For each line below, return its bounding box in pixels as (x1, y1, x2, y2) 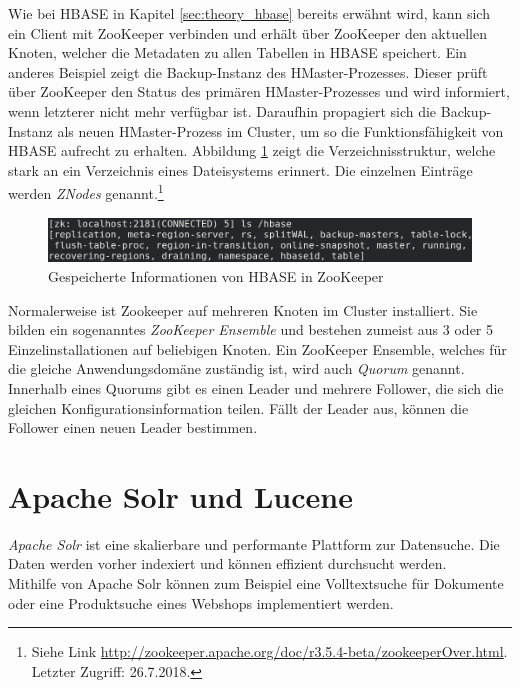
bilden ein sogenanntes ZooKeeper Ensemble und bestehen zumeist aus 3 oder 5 (8, 319, 494, 340)
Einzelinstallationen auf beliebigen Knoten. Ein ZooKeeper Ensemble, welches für (8, 338, 507, 359)
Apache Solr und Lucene (8, 475, 353, 516)
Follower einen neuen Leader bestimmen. (8, 417, 258, 438)
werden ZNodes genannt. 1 (8, 180, 164, 203)
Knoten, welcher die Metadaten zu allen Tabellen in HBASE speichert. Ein (8, 42, 467, 63)
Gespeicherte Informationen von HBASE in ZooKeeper (48, 266, 384, 287)
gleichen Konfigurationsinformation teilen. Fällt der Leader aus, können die (8, 397, 469, 418)
